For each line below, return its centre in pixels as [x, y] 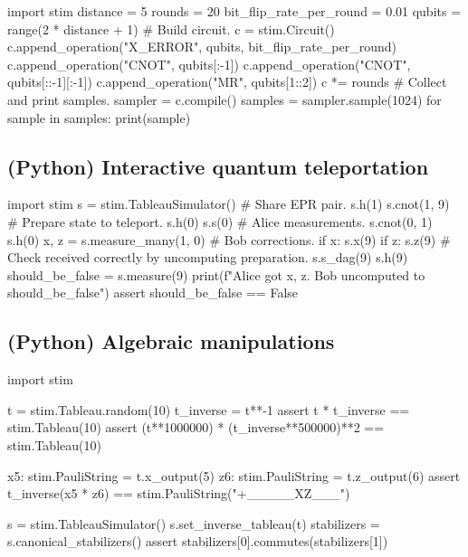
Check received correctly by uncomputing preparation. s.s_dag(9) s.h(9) [208, 257]
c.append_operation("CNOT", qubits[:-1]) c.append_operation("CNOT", [209, 64]
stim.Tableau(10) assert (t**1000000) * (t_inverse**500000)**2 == [196, 427]
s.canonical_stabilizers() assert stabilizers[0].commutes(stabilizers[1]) [198, 541]
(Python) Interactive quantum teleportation [218, 166]
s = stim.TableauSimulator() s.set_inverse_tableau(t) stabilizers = [194, 523]
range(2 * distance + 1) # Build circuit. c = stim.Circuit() [171, 28]
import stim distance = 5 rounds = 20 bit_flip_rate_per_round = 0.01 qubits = [234, 11]
